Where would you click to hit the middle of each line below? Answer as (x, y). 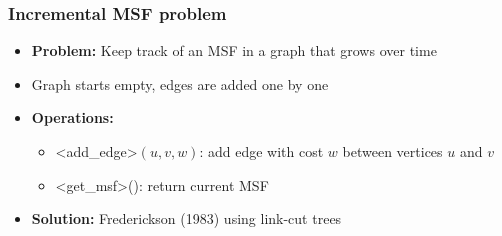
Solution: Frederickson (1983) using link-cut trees (186, 218)
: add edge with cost (261, 151)
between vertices (392, 151)
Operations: (72, 117)
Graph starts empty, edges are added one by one (180, 83)
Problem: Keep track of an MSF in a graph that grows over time (234, 50)
